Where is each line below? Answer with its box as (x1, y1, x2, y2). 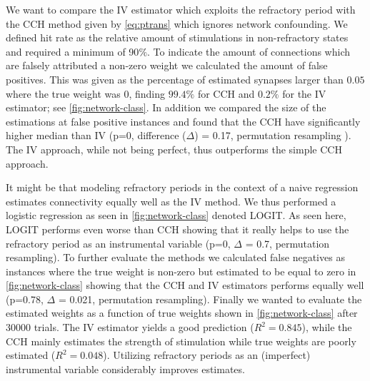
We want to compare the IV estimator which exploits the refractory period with (6, 2, 356, 16)
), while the (301, 320, 352, 335)
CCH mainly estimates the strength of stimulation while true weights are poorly (6, 333, 356, 348)
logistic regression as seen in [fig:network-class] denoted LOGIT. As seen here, (6, 208, 346, 223)
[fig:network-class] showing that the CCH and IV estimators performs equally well (6, 278, 364, 293)
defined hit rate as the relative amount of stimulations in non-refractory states (6, 30, 349, 45)
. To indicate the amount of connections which (147, 44, 351, 59)
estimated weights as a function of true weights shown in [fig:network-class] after (6, 305, 358, 320)
